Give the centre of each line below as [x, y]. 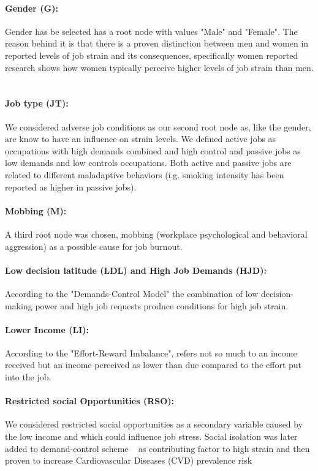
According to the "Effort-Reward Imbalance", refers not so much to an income [151, 352]
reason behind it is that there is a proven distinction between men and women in [157, 43]
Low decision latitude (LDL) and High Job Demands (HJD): [136, 270]
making [19, 305]
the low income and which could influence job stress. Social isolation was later [151, 436]
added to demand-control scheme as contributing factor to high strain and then [157, 448]
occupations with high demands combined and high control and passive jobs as [153, 150]
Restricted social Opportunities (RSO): [90, 401]
